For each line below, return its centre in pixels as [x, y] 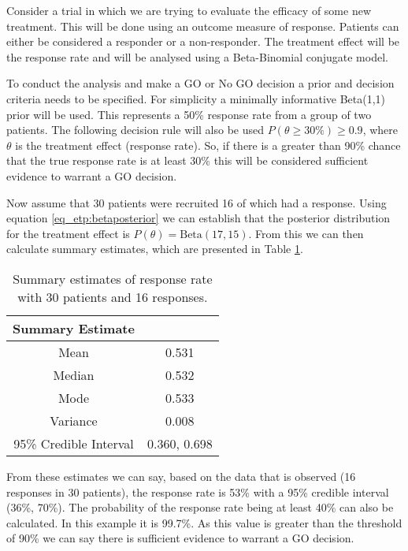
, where [380, 130]
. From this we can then [306, 233]
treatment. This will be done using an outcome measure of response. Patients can [203, 26]
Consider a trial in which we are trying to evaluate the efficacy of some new [189, 10]
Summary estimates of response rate [113, 278]
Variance [74, 420]
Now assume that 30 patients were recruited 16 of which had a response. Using [197, 202]
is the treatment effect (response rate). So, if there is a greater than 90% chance [208, 145]
